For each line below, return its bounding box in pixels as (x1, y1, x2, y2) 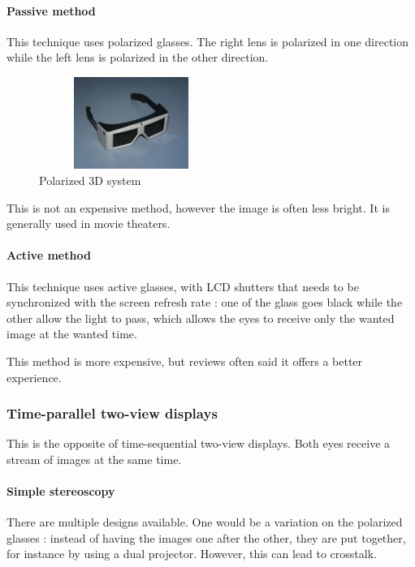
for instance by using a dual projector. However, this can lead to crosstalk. (6, 545, 377, 562)
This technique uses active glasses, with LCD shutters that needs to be (6, 277, 359, 294)
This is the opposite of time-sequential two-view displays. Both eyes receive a (6, 435, 391, 452)
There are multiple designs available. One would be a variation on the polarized (6, 513, 403, 530)
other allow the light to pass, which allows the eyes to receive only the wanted (6, 309, 395, 326)
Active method (6, 247, 91, 264)
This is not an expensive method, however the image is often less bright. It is (6, 199, 390, 216)
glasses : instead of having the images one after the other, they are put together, (6, 529, 406, 546)
